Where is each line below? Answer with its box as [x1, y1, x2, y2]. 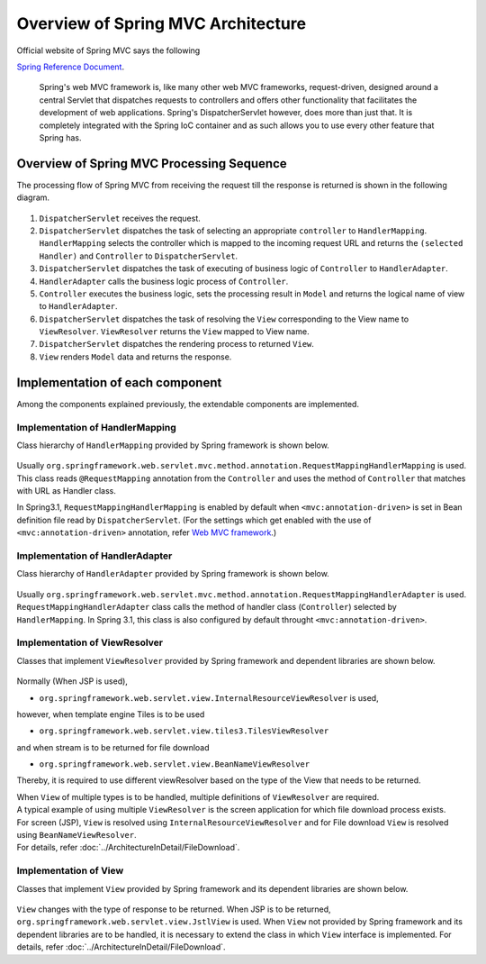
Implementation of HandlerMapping [16, 421, 177, 433]
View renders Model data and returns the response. [39, 351, 232, 362]
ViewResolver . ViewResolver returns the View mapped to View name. [39, 326, 310, 337]
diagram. [16, 192, 49, 203]
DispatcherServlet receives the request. [39, 213, 202, 223]
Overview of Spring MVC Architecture [16, 14, 306, 33]
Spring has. [39, 132, 82, 143]
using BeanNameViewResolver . [16, 830, 137, 841]
